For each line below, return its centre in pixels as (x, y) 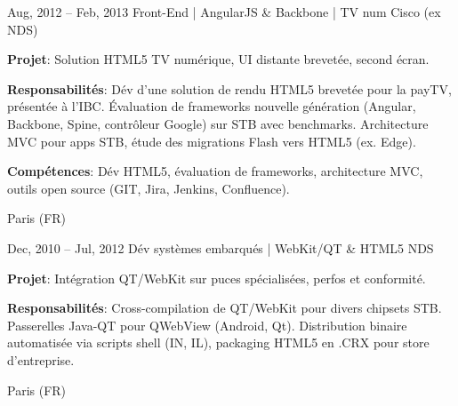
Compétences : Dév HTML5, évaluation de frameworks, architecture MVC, (215, 171)
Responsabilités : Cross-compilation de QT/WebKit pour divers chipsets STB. (225, 308)
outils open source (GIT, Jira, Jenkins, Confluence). (149, 188)
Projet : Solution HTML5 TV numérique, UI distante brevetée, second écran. (218, 59)
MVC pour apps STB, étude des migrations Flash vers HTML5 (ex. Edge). (212, 141)
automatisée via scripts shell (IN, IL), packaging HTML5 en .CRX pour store (218, 342)
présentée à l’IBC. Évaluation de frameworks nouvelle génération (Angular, (212, 106)
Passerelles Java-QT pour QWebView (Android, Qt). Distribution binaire (207, 325)
